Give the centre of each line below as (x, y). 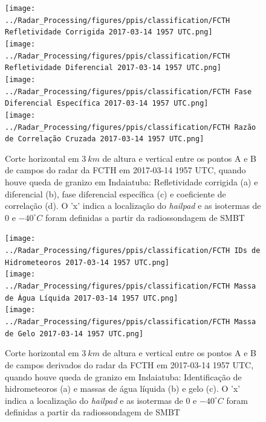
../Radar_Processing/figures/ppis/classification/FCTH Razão (131, 127)
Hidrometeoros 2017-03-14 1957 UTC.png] (87, 262)
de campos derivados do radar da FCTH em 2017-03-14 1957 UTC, (129, 364)
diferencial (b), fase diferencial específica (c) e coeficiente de (115, 193)
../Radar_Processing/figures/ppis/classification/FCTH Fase (128, 91)
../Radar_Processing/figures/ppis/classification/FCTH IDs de (133, 251)
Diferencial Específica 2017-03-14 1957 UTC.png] (107, 104)
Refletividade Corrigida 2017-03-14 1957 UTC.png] (109, 32)
